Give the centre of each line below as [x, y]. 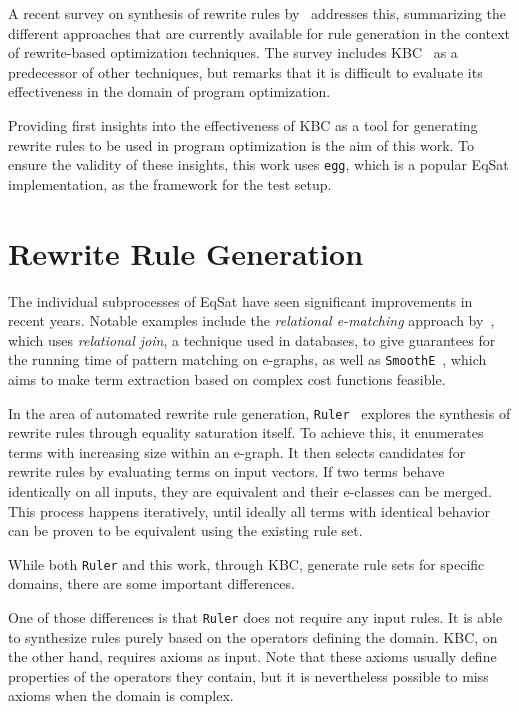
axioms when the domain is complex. [121, 695]
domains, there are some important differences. [151, 583]
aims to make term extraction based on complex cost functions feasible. [227, 378]
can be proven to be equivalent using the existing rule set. [185, 530]
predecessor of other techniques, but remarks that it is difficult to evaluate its [245, 71]
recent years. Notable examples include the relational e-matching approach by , [251, 320]
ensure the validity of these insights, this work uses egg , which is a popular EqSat [258, 164]
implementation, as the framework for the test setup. [170, 183]
